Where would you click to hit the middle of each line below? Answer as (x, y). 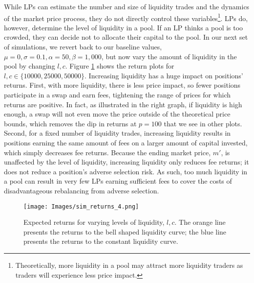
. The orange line (200, 222)
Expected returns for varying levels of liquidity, (94, 222)
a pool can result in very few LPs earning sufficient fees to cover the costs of (118, 181)
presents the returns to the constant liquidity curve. (101, 241)
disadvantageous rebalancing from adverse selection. (82, 190)
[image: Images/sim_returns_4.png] (81, 206)
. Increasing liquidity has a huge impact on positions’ (164, 75)
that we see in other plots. (203, 123)
